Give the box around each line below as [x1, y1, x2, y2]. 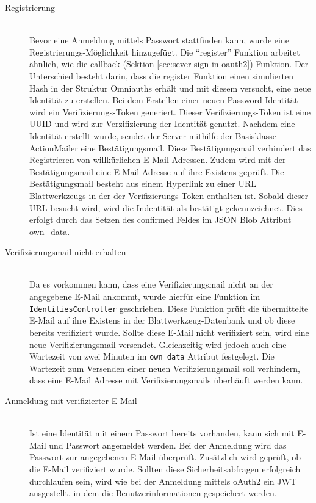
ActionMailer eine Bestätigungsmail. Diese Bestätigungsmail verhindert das [29, 141, 311, 154]
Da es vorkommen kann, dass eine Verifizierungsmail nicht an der [29, 278, 273, 291]
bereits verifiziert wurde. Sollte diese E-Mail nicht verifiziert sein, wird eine [29, 325, 309, 338]
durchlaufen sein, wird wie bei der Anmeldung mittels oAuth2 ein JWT [29, 474, 297, 487]
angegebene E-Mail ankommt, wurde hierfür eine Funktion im [29, 290, 260, 303]
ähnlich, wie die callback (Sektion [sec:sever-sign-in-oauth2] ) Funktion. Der [29, 57, 309, 70]
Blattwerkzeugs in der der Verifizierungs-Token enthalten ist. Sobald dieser [29, 189, 309, 201]
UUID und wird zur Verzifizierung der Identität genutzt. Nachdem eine [29, 117, 295, 130]
